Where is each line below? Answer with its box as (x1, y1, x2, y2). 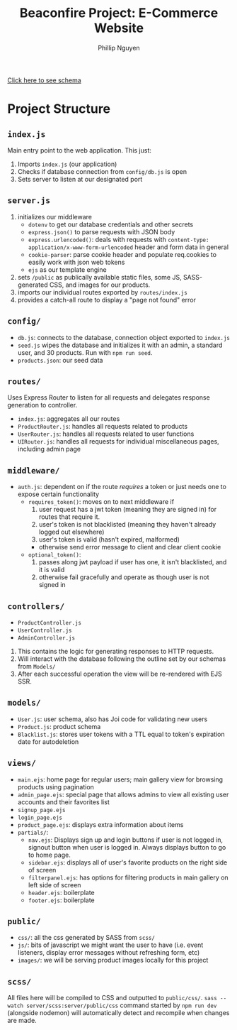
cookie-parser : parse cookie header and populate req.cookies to (28, 250, 217, 258)
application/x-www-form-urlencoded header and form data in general (28, 243, 229, 251)
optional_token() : (28, 550, 81, 559)
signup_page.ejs (17, 806, 66, 813)
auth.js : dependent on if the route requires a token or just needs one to (17, 483, 226, 491)
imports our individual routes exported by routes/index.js (17, 287, 187, 296)
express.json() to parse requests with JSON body (28, 227, 175, 236)
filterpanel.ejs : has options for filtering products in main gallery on (28, 873, 229, 882)
